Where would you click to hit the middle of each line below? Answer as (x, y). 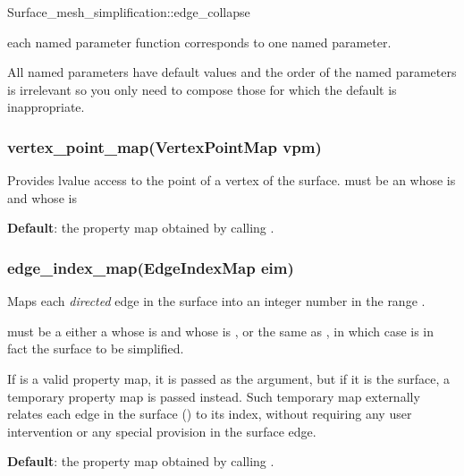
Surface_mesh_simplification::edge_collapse (129, 12)
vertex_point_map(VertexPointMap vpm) (165, 146)
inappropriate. (46, 107)
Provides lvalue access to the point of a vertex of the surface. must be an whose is (232, 180)
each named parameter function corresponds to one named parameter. (199, 42)
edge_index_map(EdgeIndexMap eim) (151, 267)
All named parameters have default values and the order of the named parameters (232, 72)
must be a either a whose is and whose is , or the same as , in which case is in (221, 331)
